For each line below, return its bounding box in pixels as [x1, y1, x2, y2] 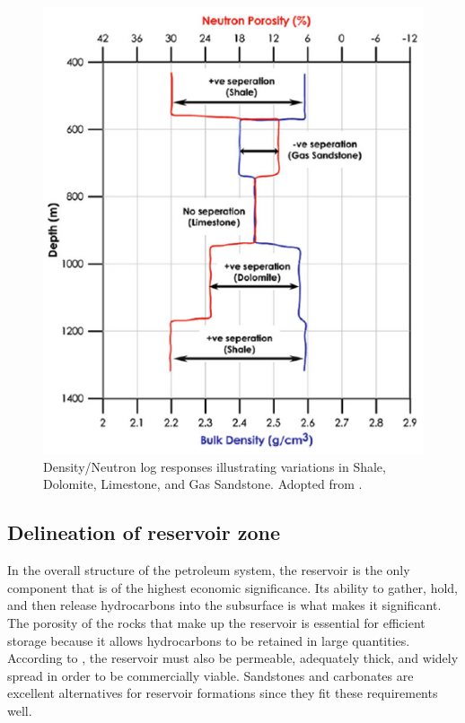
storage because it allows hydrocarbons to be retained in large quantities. [7, 631, 410, 649]
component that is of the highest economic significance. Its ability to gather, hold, [7, 578, 459, 597]
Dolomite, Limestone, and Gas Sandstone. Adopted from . [43, 475, 363, 493]
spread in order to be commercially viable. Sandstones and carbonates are [7, 666, 414, 684]
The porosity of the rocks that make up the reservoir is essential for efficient [7, 614, 426, 632]
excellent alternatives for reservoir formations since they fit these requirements [7, 684, 438, 702]
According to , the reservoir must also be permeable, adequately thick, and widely [7, 649, 459, 667]
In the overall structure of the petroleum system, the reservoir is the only [7, 561, 410, 579]
